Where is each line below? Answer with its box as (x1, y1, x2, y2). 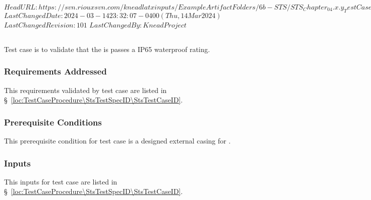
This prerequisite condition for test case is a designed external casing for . (4, 135, 231, 145)
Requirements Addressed (4, 65, 107, 77)
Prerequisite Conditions (4, 115, 102, 128)
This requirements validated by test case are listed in (4, 84, 167, 95)
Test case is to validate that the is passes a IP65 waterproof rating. (4, 43, 210, 54)
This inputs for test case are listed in (4, 176, 117, 186)
